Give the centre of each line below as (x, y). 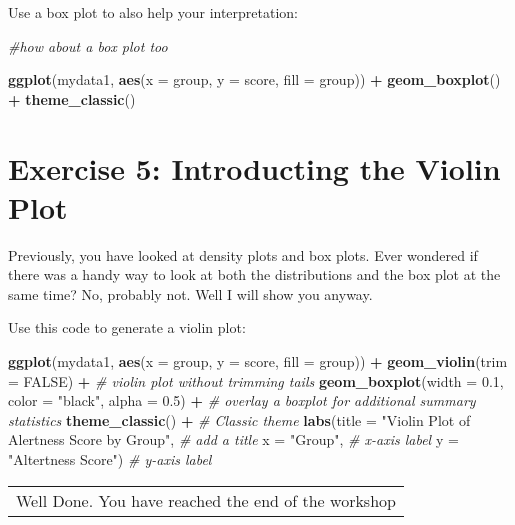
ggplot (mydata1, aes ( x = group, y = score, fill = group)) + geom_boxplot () (254, 79)
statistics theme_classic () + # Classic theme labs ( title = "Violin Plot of (239, 419)
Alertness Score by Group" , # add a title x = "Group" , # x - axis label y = (233, 439)
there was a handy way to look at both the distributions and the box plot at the (254, 274)
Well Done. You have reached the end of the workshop (206, 500)
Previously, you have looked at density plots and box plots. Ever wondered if (243, 254)
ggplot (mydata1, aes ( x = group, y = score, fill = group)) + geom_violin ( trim (258, 361)
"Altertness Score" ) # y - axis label (110, 459)
